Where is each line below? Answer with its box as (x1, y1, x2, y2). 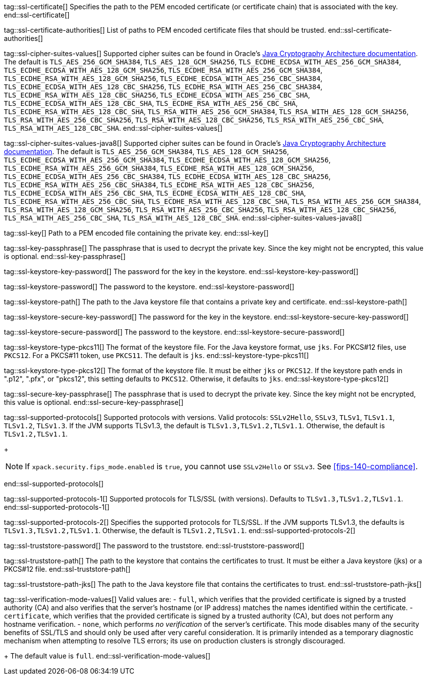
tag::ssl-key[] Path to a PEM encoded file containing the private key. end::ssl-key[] (4, 229, 269, 237)
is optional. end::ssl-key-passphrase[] (4, 252, 126, 260)
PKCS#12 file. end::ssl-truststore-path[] (4, 565, 131, 573)
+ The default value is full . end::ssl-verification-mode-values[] (4, 652, 211, 660)
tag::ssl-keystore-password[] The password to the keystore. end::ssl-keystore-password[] (4, 282, 295, 291)
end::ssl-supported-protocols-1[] (4, 503, 110, 511)
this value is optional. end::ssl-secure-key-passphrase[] (4, 398, 183, 406)
